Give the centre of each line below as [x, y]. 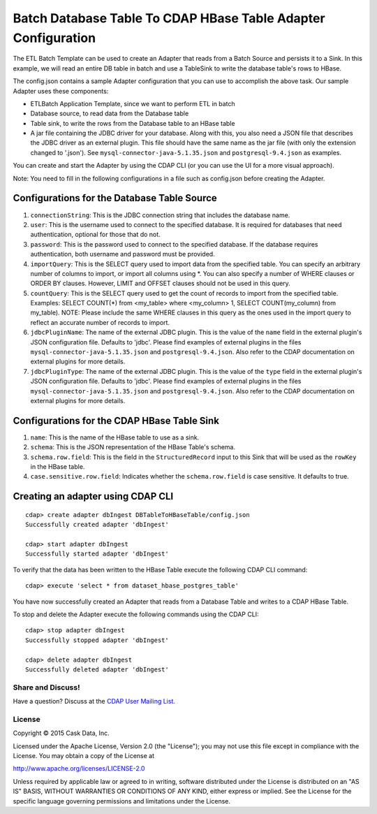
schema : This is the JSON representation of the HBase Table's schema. [133, 447]
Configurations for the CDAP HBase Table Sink [116, 420]
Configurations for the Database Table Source [115, 198]
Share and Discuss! [46, 687]
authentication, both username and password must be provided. [123, 254]
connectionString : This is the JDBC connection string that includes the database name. [160, 215]
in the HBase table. [58, 467]
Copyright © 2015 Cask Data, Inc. [61, 733]
